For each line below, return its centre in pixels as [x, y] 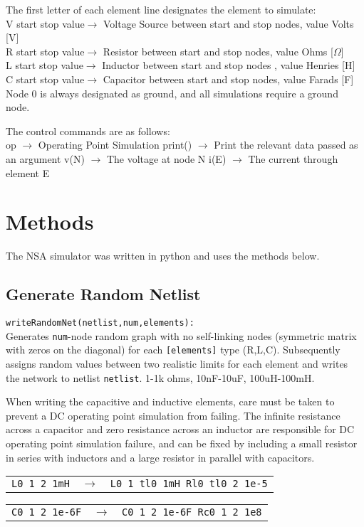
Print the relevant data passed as [286, 145]
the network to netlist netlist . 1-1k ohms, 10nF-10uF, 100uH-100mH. [160, 377]
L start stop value [45, 65]
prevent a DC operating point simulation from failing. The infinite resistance [173, 415]
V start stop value [45, 23]
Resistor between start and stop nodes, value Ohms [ [218, 51]
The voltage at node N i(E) [166, 158]
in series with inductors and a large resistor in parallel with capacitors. [160, 457]
